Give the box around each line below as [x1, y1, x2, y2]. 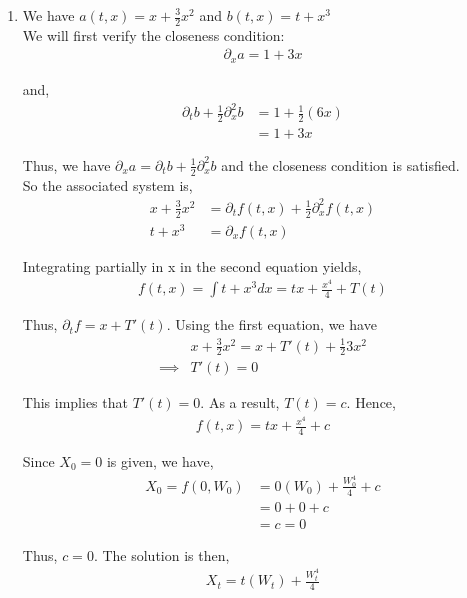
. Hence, [346, 392, 396, 413]
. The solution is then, [93, 544, 230, 565]
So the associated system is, [22, 174, 193, 195]
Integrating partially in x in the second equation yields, [22, 255, 362, 276]
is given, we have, [106, 450, 214, 471]
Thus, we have [22, 154, 111, 175]
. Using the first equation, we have [166, 314, 377, 335]
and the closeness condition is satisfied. [221, 154, 460, 175]
